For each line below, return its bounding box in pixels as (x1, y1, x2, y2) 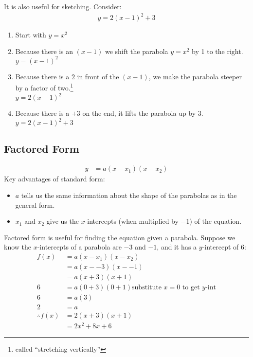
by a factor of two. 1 (15, 81, 73, 93)
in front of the (77, 71, 119, 81)
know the (4, 242, 31, 252)
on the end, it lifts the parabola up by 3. (82, 108, 203, 118)
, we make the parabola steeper (148, 71, 242, 81)
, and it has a (157, 242, 197, 252)
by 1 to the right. (192, 46, 243, 56)
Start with (15, 30, 46, 40)
